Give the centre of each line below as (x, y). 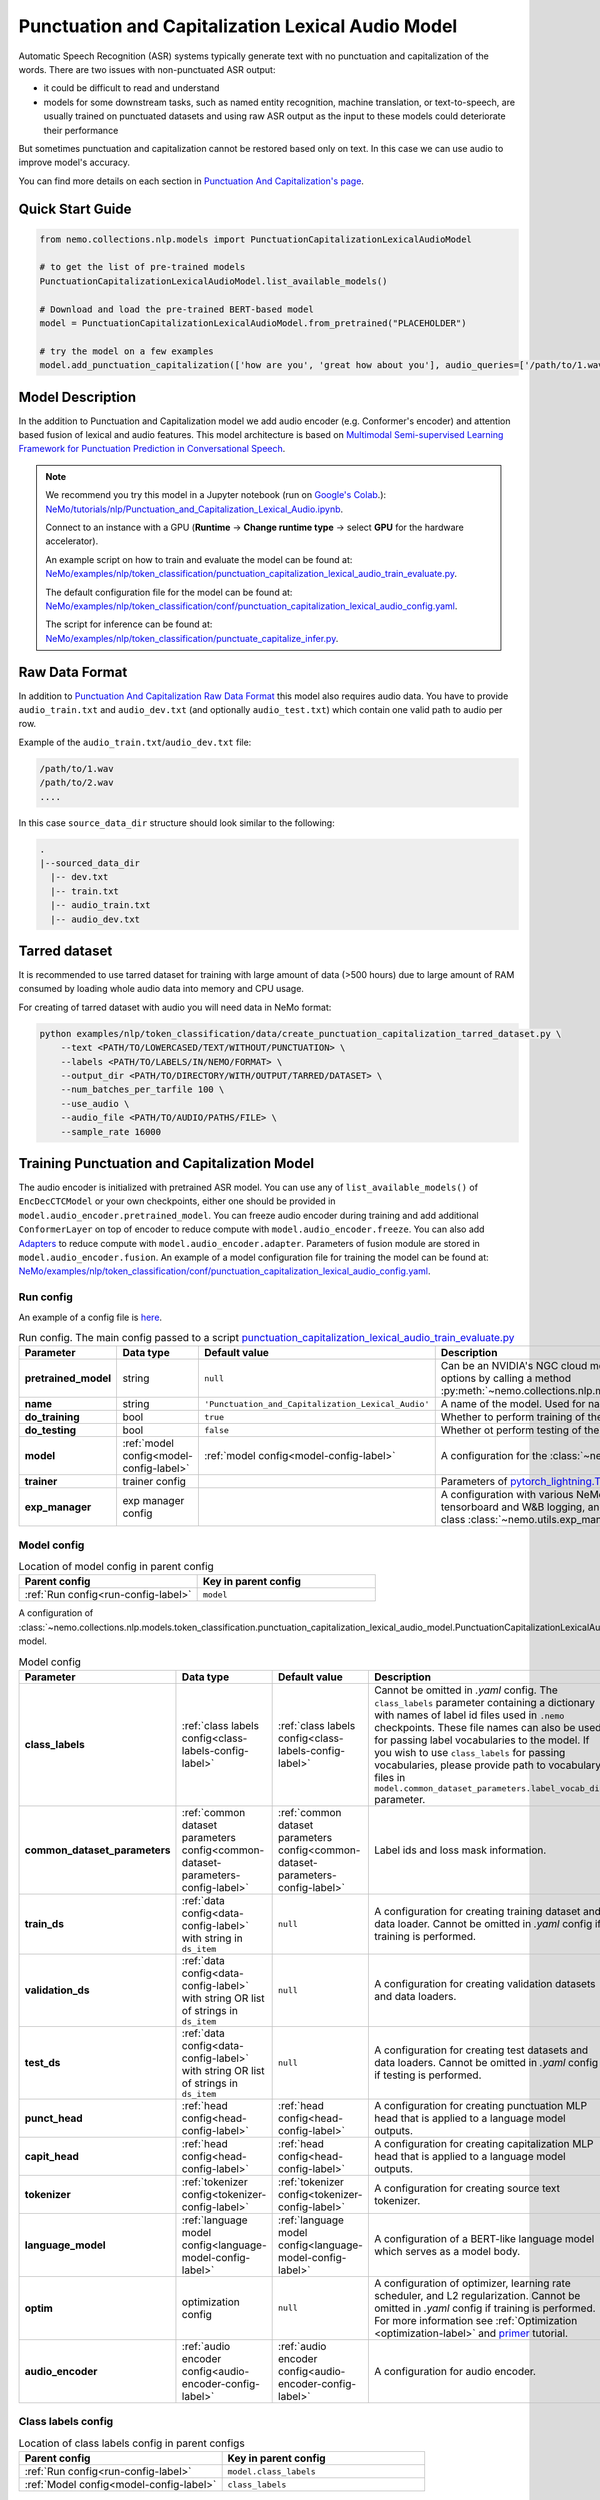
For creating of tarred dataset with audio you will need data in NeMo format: (175, 1007)
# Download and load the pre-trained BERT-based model (176, 309)
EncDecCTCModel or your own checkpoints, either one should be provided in (177, 1201)
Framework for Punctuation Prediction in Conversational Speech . (152, 449)
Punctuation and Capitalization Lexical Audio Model (238, 26)
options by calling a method (506, 1378)
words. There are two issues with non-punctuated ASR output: (147, 69)
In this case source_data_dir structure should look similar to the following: (176, 822)
